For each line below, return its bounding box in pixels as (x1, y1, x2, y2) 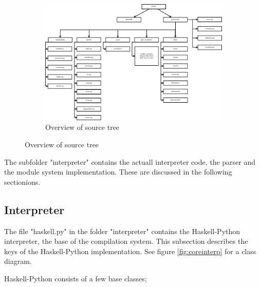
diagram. (4, 256, 32, 266)
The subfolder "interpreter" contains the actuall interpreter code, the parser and (4, 156, 256, 167)
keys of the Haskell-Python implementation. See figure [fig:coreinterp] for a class (4, 245, 256, 256)
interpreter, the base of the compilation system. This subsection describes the (4, 236, 248, 246)
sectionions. (4, 176, 41, 187)
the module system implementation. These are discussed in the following (4, 166, 232, 177)
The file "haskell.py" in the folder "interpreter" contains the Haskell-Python (4, 225, 240, 236)
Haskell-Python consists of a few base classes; (4, 273, 147, 283)
